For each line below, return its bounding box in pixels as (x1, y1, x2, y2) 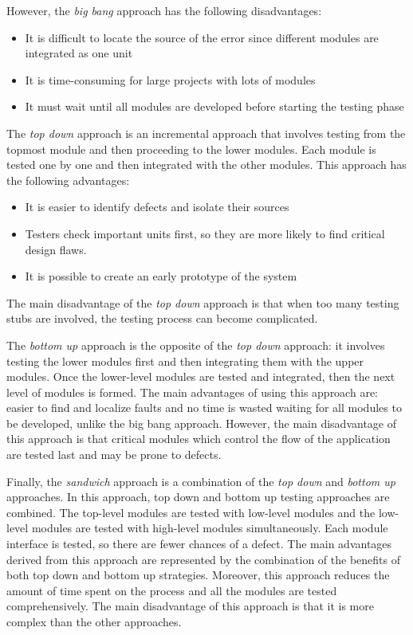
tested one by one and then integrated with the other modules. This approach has (6, 156, 407, 173)
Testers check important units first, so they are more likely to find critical (25, 225, 385, 241)
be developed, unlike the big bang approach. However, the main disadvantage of (6, 414, 397, 431)
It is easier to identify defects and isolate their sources (25, 198, 289, 215)
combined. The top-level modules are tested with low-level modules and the (6, 504, 376, 520)
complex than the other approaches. (6, 613, 182, 629)
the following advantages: (6, 171, 130, 188)
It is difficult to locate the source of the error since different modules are (25, 29, 379, 45)
